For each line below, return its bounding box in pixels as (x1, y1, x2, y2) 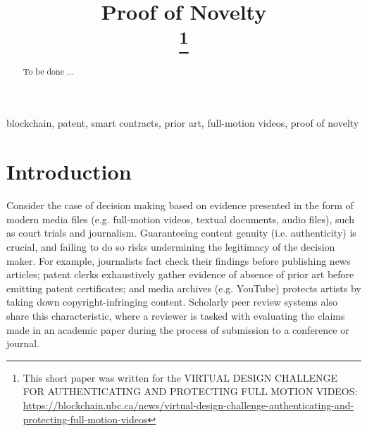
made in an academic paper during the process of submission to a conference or (6, 322, 349, 337)
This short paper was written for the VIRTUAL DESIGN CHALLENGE (23, 370, 338, 385)
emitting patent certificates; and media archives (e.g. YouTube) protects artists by (6, 280, 361, 295)
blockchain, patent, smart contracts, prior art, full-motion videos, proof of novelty (6, 115, 359, 130)
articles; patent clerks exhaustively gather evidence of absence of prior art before (6, 267, 354, 282)
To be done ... (23, 65, 74, 77)
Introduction (6, 157, 132, 186)
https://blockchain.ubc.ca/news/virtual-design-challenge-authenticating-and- (23, 397, 354, 412)
